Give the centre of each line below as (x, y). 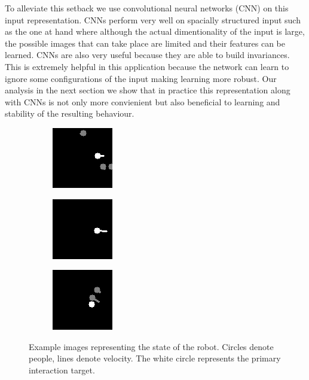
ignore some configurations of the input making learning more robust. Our (141, 78)
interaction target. (62, 370)
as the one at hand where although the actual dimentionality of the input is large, (155, 31)
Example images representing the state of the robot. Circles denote (151, 346)
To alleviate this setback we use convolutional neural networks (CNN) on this (147, 8)
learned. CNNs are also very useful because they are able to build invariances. (147, 55)
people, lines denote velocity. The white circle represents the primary (155, 358)
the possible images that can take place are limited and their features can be (145, 43)
